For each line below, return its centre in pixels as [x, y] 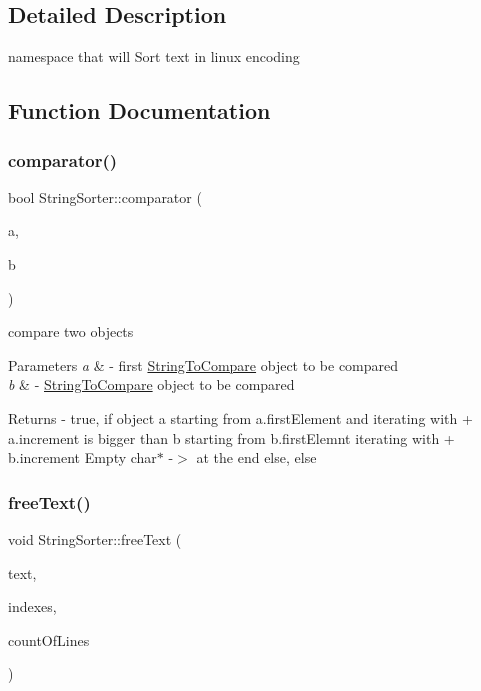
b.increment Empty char [82, 457]
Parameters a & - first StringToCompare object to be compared [203, 364]
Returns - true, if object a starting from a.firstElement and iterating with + [240, 417]
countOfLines [49, 639]
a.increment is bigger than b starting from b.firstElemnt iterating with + [231, 437]
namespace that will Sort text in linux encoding [154, 56]
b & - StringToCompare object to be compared [151, 384]
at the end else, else [256, 457]
